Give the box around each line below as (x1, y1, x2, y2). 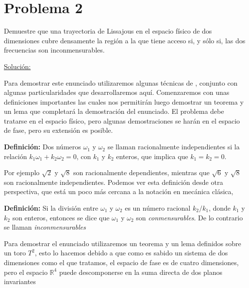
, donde (208, 203, 231, 213)
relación (4, 151, 27, 161)
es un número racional (125, 203, 191, 213)
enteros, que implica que (116, 151, 188, 161)
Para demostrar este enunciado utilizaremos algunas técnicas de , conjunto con (4, 77, 238, 88)
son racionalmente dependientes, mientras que (73, 167, 210, 178)
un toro (4, 248, 26, 258)
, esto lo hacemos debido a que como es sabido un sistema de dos (34, 248, 228, 258)
